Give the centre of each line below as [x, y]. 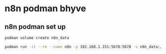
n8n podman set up [35, 27]
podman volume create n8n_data [37, 38]
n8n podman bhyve [45, 9]
